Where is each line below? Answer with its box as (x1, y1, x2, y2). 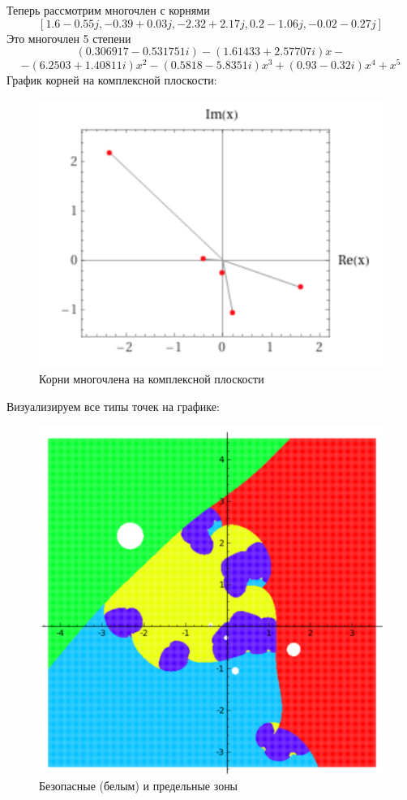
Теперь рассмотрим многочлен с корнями (6, 2, 210, 18)
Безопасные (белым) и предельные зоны (39, 777, 238, 794)
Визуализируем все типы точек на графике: (6, 397, 220, 414)
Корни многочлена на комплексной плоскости (39, 370, 264, 387)
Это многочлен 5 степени (6, 29, 131, 46)
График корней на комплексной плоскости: (6, 71, 217, 89)
